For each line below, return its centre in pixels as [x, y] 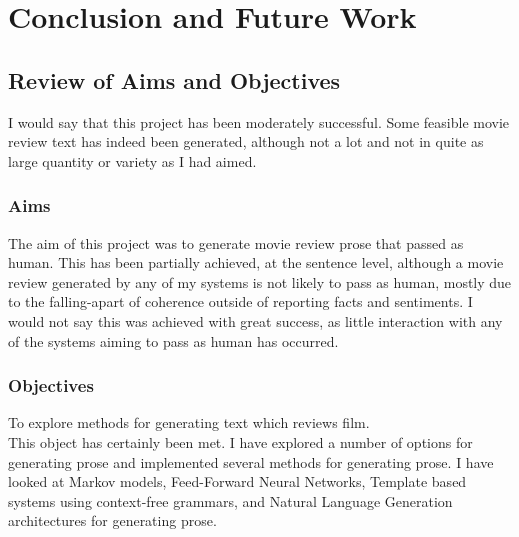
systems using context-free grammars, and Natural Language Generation [230, 500]
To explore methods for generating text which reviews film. [189, 422]
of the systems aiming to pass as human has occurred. [173, 340]
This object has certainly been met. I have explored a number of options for [240, 441]
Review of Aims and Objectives [174, 79]
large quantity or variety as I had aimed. [132, 160]
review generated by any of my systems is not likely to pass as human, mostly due [260, 281]
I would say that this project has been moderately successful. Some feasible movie [259, 121]
